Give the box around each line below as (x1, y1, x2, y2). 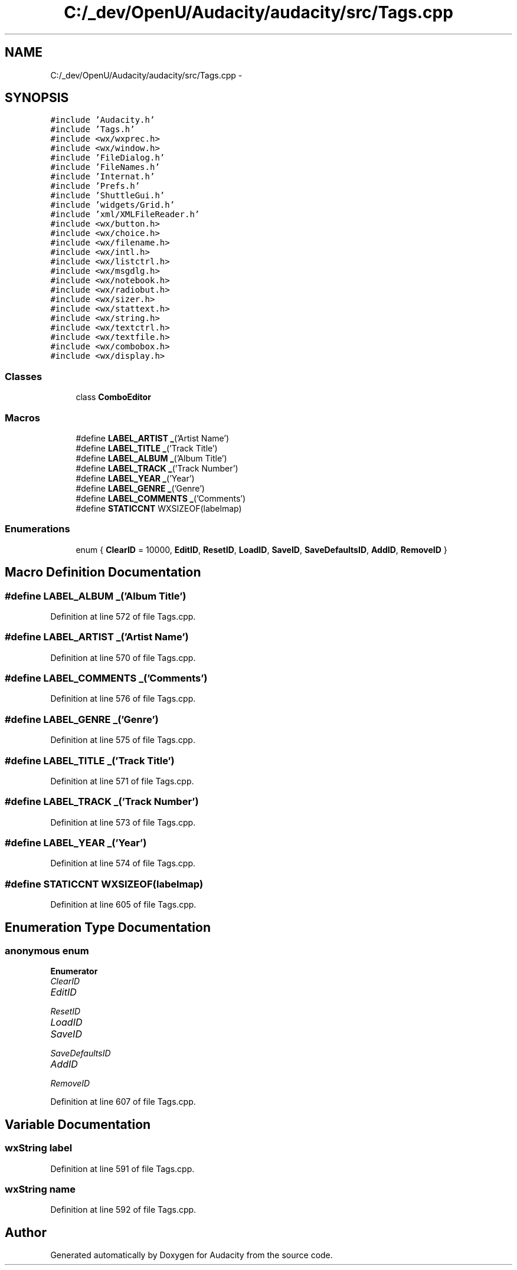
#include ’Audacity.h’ (50, 115, 155, 125)
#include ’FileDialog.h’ (50, 153, 165, 163)
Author (5, 1225, 47, 1240)
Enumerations (5, 523, 70, 535)
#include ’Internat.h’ (50, 172, 155, 182)
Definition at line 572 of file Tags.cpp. (50, 611, 196, 621)
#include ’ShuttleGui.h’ (50, 191, 165, 201)
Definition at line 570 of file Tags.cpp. (50, 652, 196, 663)
